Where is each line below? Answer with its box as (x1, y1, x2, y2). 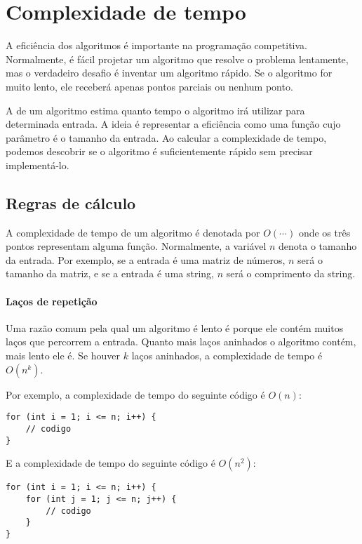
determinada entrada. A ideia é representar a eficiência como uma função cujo (6, 117, 341, 131)
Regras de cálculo (6, 192, 136, 213)
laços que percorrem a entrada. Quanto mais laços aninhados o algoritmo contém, (6, 334, 356, 349)
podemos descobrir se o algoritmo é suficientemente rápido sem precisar (6, 144, 313, 159)
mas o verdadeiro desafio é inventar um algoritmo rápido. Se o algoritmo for (6, 65, 333, 80)
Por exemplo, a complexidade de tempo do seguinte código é (6, 387, 265, 402)
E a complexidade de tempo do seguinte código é (6, 456, 215, 470)
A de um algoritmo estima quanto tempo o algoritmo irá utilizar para (6, 102, 305, 117)
